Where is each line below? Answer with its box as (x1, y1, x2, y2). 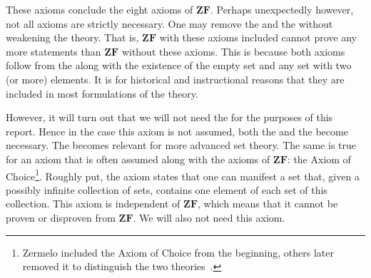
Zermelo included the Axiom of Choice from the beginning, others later (22, 244, 334, 259)
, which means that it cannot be (198, 196, 338, 211)
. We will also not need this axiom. (133, 210, 285, 225)
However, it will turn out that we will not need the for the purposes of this (6, 110, 333, 125)
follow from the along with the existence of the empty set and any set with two (6, 58, 352, 73)
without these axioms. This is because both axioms (121, 43, 345, 58)
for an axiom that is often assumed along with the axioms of (6, 151, 270, 166)
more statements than (6, 43, 101, 58)
